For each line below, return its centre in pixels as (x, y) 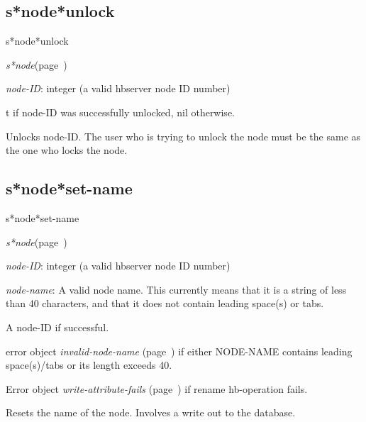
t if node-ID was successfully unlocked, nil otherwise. (120, 112)
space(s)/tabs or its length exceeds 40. (89, 365)
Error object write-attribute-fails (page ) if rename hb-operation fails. (157, 388)
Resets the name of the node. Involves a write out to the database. (151, 412)
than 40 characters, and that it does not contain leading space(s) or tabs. (165, 303)
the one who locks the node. (67, 150)
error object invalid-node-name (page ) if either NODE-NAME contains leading (179, 351)
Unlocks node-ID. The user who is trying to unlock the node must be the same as (183, 136)
